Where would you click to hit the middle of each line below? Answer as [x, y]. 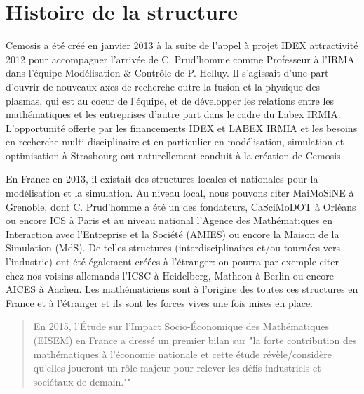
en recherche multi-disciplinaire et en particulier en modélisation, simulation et [175, 142]
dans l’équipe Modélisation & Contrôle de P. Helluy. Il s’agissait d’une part [167, 73]
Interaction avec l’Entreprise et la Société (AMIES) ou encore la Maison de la [173, 234]
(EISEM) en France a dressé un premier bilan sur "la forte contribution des [195, 340]
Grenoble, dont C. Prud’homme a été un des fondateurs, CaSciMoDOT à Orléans [181, 206]
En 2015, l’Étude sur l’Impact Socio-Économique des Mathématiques [181, 326]
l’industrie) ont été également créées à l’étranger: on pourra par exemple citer [172, 262]
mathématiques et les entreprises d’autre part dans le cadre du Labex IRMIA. [173, 114]
